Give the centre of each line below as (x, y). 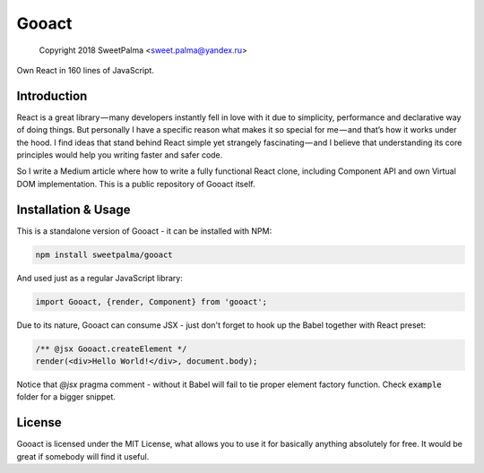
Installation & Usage (73, 209)
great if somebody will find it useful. (83, 456)
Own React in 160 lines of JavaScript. (85, 70)
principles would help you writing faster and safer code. (120, 155)
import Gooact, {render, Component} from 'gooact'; (151, 301)
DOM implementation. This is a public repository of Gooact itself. (136, 184)
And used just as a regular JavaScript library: (99, 278)
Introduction (52, 95)
